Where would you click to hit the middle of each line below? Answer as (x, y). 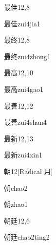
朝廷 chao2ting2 (27, 237)
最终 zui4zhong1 (27, 56)
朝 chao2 (16, 188)
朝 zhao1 (16, 204)
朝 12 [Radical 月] (28, 171)
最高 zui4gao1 (24, 89)
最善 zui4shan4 (25, 122)
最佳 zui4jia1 (22, 23)
